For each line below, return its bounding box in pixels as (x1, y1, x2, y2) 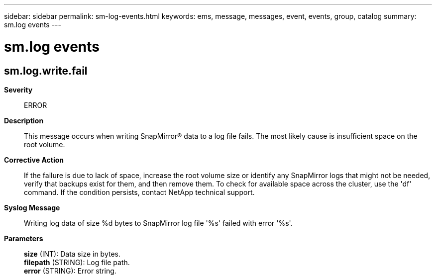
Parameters (4, 234, 43, 243)
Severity (4, 85, 33, 94)
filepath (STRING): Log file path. (24, 258, 130, 267)
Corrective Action (4, 155, 64, 164)
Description (4, 116, 44, 125)
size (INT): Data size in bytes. (24, 249, 121, 258)
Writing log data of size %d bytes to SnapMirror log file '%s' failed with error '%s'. (24, 218, 293, 227)
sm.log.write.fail (4, 64, 88, 77)
